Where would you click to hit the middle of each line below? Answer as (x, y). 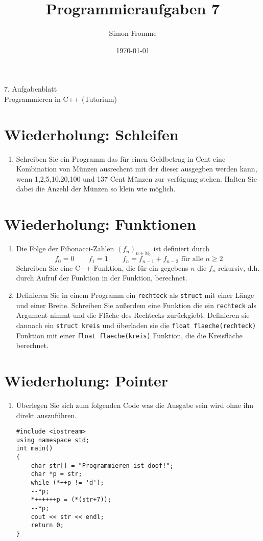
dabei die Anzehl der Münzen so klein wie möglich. (96, 189)
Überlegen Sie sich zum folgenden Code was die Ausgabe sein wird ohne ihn (135, 405)
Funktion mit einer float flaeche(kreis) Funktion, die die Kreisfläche (129, 335)
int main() (34, 449)
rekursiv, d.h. (239, 267)
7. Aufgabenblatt (31, 89)
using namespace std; (53, 440)
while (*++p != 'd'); (67, 483)
